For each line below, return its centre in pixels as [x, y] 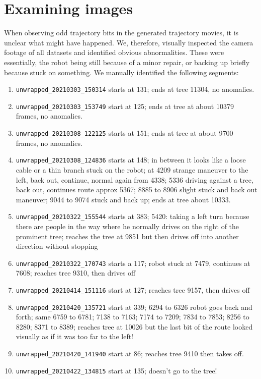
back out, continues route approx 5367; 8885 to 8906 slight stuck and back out [137, 189]
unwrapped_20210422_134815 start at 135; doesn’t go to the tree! [116, 370]
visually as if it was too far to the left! [75, 336]
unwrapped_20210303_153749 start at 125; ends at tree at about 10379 [125, 106]
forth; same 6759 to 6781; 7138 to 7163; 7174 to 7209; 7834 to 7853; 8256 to [133, 317]
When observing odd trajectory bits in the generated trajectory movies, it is [121, 33]
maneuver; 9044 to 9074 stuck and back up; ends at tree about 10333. [123, 199]
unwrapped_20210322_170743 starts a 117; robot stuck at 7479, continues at [133, 263]
